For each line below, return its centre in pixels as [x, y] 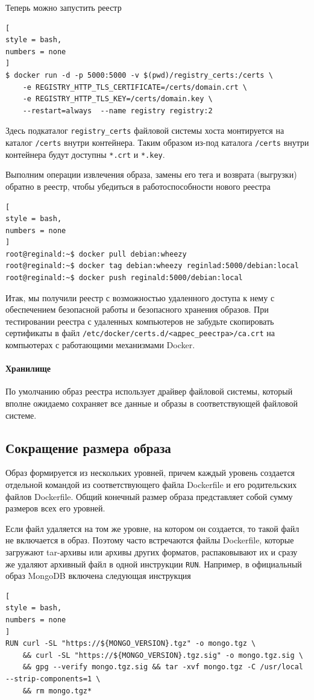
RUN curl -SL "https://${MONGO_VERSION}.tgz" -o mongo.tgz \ [131, 644]
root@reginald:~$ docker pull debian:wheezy [96, 254]
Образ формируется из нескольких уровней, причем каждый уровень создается [150, 473]
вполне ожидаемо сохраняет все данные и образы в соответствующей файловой [152, 403]
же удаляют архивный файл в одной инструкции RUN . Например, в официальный [154, 564]
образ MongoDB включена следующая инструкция [98, 576]
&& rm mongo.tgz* [57, 691]
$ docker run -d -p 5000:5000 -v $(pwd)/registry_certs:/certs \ [139, 75]
